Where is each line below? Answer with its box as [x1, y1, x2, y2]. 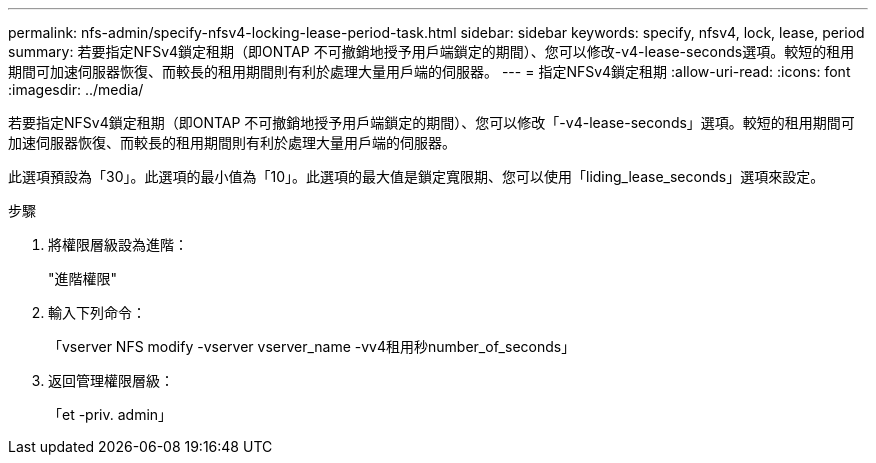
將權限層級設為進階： [48, 236, 188, 253]
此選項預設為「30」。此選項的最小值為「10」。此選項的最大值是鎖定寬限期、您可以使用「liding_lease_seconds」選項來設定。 [8, 168, 825, 185]
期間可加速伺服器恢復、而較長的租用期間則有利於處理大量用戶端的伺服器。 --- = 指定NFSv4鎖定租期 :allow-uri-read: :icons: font [8, 63, 851, 80]
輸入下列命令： [48, 304, 146, 321]
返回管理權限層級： [48, 372, 174, 389]
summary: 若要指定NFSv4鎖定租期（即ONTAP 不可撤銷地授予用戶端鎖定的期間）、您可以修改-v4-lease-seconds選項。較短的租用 [8, 43, 855, 60]
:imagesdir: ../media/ [8, 81, 144, 98]
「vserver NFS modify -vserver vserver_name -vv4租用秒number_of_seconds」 [48, 338, 576, 355]
